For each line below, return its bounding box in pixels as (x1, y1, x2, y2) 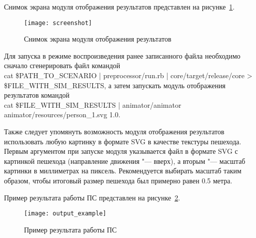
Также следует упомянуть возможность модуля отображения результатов (4, 126, 224, 136)
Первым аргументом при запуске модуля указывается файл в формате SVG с (4, 146, 238, 156)
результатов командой (4, 90, 70, 100)
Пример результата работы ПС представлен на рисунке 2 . (4, 192, 180, 202)
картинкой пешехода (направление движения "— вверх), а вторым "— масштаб (4, 155, 245, 166)
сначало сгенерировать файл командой (4, 60, 120, 71)
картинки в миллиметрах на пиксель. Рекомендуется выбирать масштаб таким (4, 165, 241, 176)
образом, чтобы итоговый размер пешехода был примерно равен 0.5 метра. (4, 175, 232, 185)
